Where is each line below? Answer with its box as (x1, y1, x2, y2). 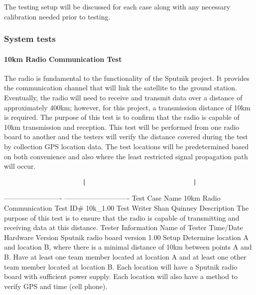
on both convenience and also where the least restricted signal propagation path (4, 151, 248, 161)
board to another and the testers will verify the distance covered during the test (4, 131, 248, 142)
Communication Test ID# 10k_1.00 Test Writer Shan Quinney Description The (4, 203, 249, 213)
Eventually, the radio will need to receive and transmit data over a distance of (4, 92, 243, 103)
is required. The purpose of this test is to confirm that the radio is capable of (4, 112, 240, 122)
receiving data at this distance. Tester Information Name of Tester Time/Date (4, 222, 243, 233)
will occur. (4, 161, 36, 171)
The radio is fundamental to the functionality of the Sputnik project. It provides (4, 72, 250, 83)
